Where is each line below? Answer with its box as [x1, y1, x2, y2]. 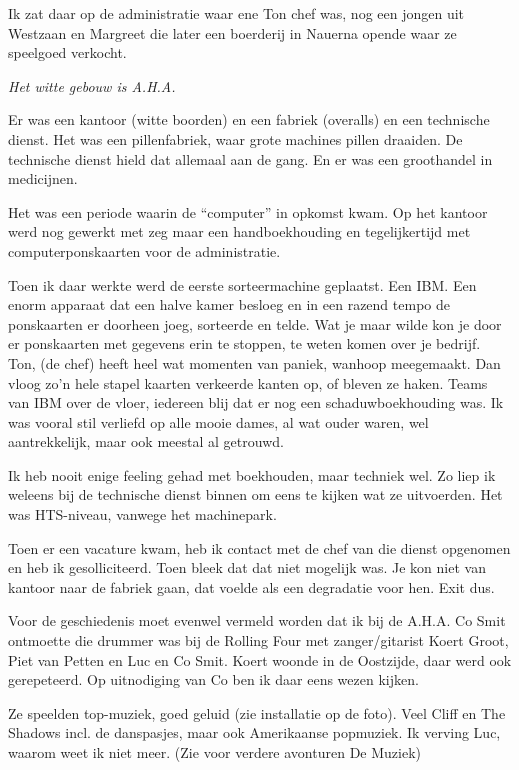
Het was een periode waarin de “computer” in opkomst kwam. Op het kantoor [8, 201, 488, 222]
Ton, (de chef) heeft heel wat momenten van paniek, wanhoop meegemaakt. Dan [8, 352, 501, 373]
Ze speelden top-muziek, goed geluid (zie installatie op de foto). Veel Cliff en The [8, 702, 506, 723]
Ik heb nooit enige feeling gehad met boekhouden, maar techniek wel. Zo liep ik [8, 464, 496, 485]
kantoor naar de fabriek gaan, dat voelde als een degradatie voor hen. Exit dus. [8, 576, 495, 597]
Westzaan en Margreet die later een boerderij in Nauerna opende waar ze [8, 22, 457, 43]
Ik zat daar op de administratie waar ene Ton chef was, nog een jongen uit [8, 3, 465, 23]
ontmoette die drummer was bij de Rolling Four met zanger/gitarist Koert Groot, [8, 630, 509, 651]
